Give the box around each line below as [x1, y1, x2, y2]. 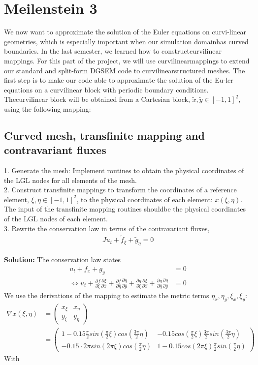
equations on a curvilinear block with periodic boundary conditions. [4, 84, 209, 94]
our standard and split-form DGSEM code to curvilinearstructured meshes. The [4, 65, 245, 75]
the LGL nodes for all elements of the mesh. [4, 175, 137, 185]
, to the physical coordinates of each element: [76, 194, 213, 204]
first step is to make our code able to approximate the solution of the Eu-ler [4, 75, 233, 85]
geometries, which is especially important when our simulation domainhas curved [4, 36, 249, 46]
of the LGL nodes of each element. [4, 213, 108, 224]
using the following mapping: [4, 103, 91, 114]
